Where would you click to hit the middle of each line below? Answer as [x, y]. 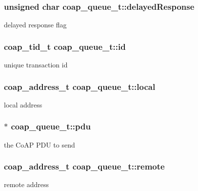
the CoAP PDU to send [40, 144]
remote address [26, 184]
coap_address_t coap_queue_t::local [80, 86]
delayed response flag [35, 25]
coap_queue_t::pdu [51, 126]
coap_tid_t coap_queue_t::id [65, 46]
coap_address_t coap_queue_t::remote [84, 166]
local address [23, 104]
